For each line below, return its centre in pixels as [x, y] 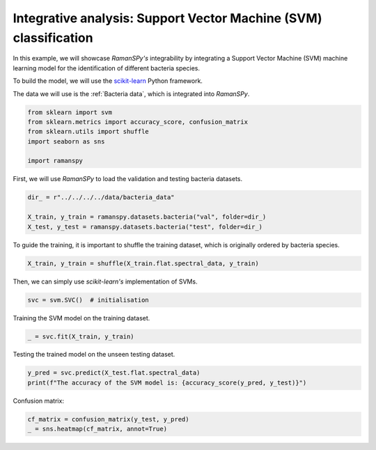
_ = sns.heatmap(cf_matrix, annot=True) [97, 429]
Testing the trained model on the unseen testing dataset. [94, 355]
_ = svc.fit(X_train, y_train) [81, 336]
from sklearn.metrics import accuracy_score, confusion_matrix [138, 122]
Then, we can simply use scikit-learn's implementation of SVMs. [105, 281]
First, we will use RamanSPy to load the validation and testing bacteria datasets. [128, 179]
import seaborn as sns [66, 141]
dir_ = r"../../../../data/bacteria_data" [101, 197]
